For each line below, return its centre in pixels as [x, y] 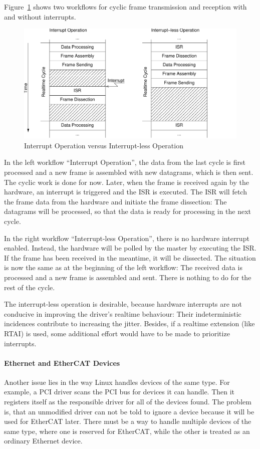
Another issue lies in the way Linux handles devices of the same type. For [117, 382]
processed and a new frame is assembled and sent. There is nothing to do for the [128, 277]
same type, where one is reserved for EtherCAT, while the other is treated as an [127, 431]
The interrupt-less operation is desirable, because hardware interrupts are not [123, 304]
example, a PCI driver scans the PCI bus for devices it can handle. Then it [119, 392]
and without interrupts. [40, 16]
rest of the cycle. [30, 287]
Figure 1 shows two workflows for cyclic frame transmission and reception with [125, 7]
